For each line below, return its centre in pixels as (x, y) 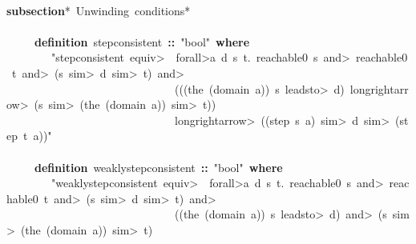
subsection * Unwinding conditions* (99, 10)
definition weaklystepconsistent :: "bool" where (159, 167)
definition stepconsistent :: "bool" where (142, 41)
